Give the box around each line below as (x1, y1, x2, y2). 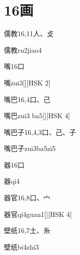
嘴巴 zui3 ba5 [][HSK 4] (4, 110, 70, 121)
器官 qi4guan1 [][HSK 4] (4, 209, 72, 219)
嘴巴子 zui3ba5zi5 (4, 143, 56, 153)
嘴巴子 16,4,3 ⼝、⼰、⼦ (4, 127, 76, 137)
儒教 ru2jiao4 (4, 44, 42, 55)
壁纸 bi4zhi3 (4, 241, 39, 252)
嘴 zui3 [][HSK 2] (4, 77, 51, 87)
